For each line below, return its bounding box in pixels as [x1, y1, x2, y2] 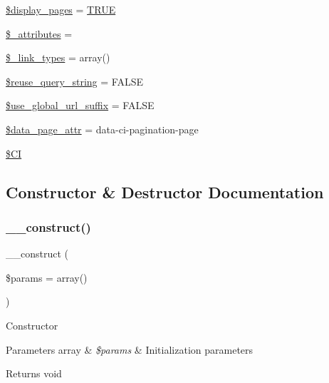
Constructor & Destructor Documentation [6, 180, 324, 203]
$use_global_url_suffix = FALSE [6, 98, 155, 113]
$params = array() [6, 270, 88, 285]
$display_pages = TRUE [6, 2, 116, 16]
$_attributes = [6, 26, 73, 41]
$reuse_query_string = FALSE [6, 73, 143, 88]
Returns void [6, 366, 62, 381]
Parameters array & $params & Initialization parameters [6, 342, 254, 357]
